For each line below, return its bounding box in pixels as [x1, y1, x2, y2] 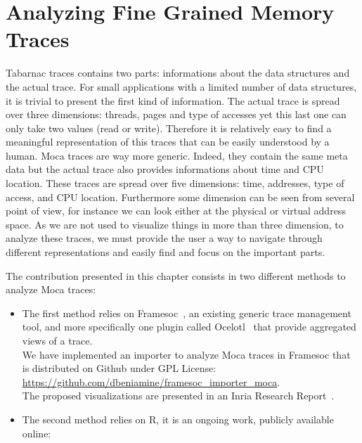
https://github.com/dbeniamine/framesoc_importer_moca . [22, 374, 280, 389]
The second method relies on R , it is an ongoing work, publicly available [22, 411, 334, 426]
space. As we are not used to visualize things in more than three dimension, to [6, 217, 344, 231]
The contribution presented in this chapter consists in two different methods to [6, 268, 346, 283]
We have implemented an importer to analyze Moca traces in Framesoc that [22, 347, 351, 361]
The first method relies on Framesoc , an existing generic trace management [22, 305, 351, 320]
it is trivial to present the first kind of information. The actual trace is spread [6, 93, 340, 108]
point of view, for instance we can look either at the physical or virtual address [6, 203, 346, 218]
